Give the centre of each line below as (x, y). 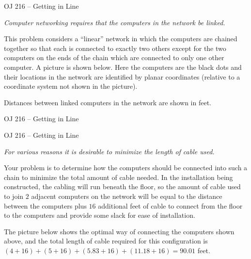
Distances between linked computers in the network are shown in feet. (108, 102)
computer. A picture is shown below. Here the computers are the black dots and (123, 67)
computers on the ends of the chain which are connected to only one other (114, 57)
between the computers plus (45, 205)
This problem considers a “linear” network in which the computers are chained (121, 39)
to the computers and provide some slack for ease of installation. (100, 215)
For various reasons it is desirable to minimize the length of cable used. (109, 151)
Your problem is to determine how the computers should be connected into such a (126, 168)
